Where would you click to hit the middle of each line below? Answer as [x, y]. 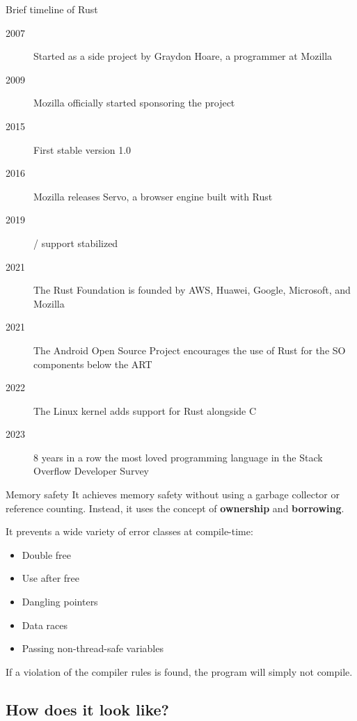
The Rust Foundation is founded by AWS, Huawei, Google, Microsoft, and [192, 290]
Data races [45, 625]
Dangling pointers [60, 602]
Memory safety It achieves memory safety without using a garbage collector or [173, 494]
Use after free [50, 578]
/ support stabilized [76, 243]
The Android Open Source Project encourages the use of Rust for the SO [190, 350]
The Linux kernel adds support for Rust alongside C [145, 410]
